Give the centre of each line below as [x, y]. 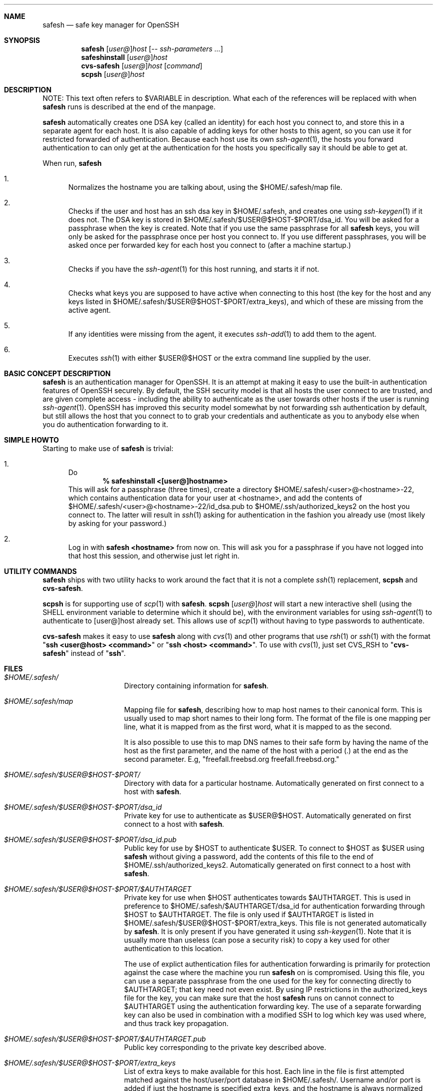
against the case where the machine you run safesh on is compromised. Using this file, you [274, 972]
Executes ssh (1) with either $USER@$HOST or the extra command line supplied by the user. [220, 358]
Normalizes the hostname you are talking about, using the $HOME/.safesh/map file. [206, 187]
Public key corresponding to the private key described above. [225, 1047]
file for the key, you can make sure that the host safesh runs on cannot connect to [259, 998]
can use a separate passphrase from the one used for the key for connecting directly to [268, 981]
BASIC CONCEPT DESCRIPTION [57, 373]
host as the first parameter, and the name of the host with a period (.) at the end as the [266, 751]
